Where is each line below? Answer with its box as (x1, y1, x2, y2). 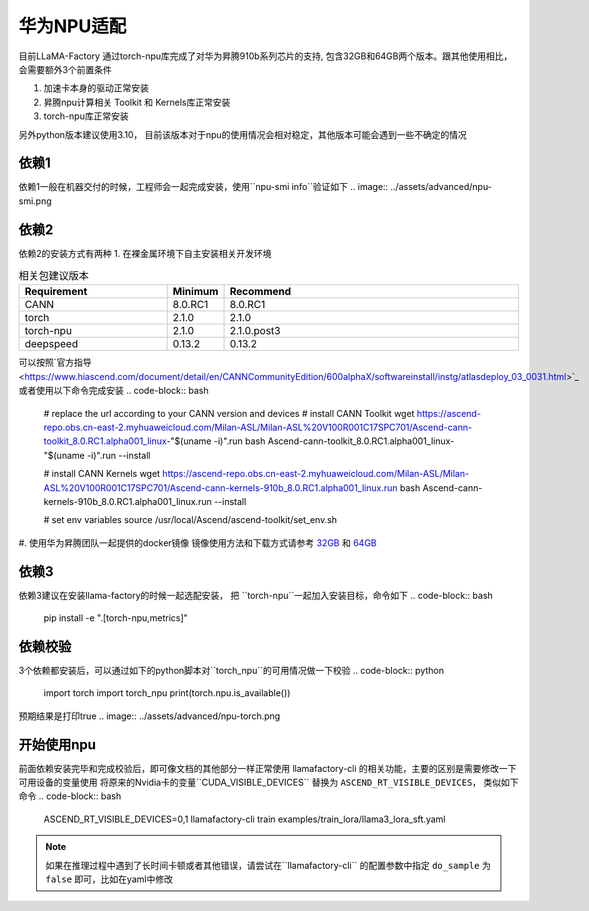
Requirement (24, 285, 88, 299)
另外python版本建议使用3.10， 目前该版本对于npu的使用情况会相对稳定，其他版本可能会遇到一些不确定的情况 (18, 128, 467, 140)
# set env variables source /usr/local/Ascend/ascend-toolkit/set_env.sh (43, 514, 338, 526)
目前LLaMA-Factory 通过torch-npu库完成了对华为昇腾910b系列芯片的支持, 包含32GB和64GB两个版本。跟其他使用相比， (18, 50, 513, 62)
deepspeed (24, 337, 79, 351)
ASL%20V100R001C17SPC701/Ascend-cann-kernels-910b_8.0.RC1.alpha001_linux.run (43, 481, 399, 494)
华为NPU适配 (18, 15, 127, 37)
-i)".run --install (86, 449, 151, 461)
